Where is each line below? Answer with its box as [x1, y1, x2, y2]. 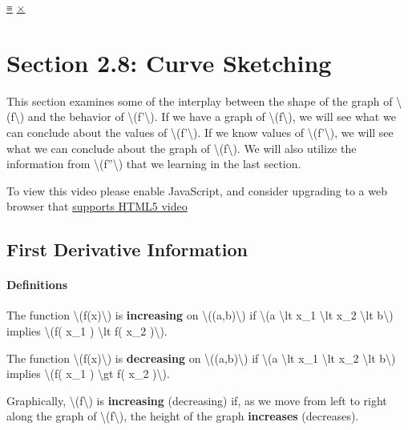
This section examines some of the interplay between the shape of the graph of [6, 92, 393, 109]
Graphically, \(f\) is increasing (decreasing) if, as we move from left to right [6, 392, 387, 408]
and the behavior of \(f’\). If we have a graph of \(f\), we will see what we [27, 108, 396, 125]
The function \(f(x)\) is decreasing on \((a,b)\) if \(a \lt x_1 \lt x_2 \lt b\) [6, 349, 396, 366]
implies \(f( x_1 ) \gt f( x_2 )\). [6, 365, 170, 382]
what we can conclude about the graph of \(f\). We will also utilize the [6, 139, 357, 156]
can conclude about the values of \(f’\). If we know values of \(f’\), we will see [6, 123, 394, 140]
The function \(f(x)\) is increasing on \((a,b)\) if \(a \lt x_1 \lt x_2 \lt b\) [6, 307, 394, 324]
